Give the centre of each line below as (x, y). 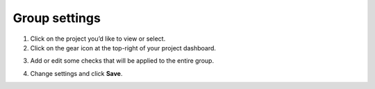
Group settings (57, 18)
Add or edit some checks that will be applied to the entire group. (122, 61)
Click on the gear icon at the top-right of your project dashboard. (123, 48)
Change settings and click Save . (76, 73)
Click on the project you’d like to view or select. (98, 39)
